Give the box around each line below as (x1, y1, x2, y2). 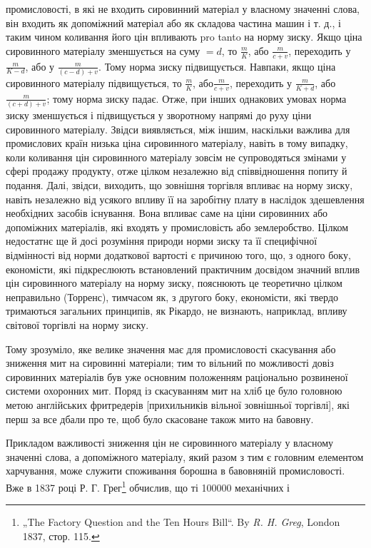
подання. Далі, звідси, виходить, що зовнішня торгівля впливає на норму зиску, (6, 178, 353, 193)
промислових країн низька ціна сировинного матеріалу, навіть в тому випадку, (6, 136, 348, 151)
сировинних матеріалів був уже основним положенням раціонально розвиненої (6, 369, 348, 384)
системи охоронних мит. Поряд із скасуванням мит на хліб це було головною (6, 383, 342, 398)
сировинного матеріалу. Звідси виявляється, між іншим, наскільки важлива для (6, 121, 350, 136)
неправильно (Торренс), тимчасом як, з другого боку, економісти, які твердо (6, 289, 339, 304)
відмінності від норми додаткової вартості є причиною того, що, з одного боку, (6, 248, 351, 262)
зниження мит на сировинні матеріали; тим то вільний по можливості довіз (6, 355, 334, 370)
